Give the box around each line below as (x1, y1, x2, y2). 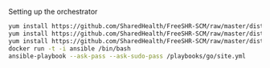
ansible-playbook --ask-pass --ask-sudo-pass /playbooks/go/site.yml (8, 52, 247, 60)
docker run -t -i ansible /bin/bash (8, 44, 131, 53)
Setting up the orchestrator (8, 7, 98, 16)
